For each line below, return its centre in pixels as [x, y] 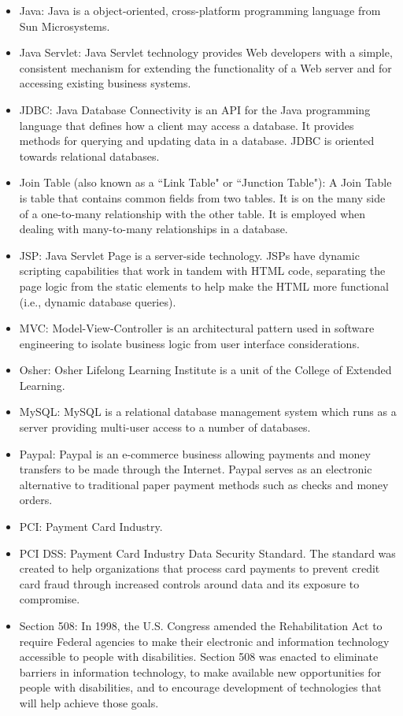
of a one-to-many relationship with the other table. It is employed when [192, 213]
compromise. [50, 599]
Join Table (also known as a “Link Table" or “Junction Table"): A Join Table [205, 182]
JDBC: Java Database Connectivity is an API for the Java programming [195, 109]
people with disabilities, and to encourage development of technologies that [200, 687]
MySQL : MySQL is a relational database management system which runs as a [208, 412]
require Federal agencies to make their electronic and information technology [204, 641]
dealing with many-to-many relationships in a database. [153, 229]
